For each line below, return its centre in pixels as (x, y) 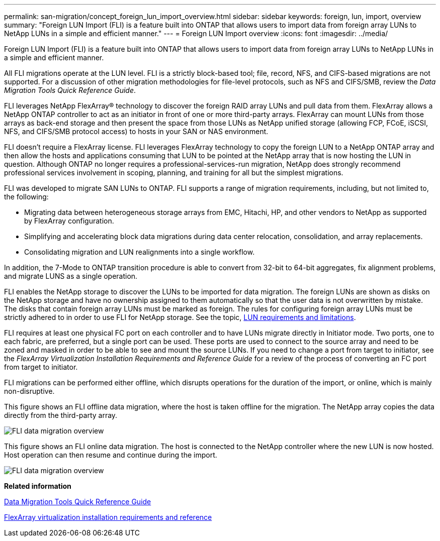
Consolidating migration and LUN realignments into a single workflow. (139, 252)
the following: (26, 197)
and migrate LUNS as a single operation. (71, 276)
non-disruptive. (29, 391)
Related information (38, 486)
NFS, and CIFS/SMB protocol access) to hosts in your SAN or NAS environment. (136, 131)
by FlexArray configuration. (69, 221)
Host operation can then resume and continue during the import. (111, 455)
